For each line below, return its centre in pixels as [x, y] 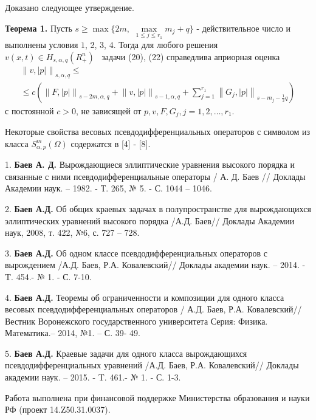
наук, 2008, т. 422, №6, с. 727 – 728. [72, 232]
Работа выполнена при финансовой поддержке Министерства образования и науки [157, 397]
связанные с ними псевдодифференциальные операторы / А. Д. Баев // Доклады [155, 176]
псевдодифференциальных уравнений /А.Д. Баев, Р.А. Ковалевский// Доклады [152, 365]
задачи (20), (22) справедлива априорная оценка [191, 56]
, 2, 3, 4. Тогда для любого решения [151, 45]
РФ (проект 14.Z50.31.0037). [58, 409]
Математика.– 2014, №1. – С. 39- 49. [73, 333]
